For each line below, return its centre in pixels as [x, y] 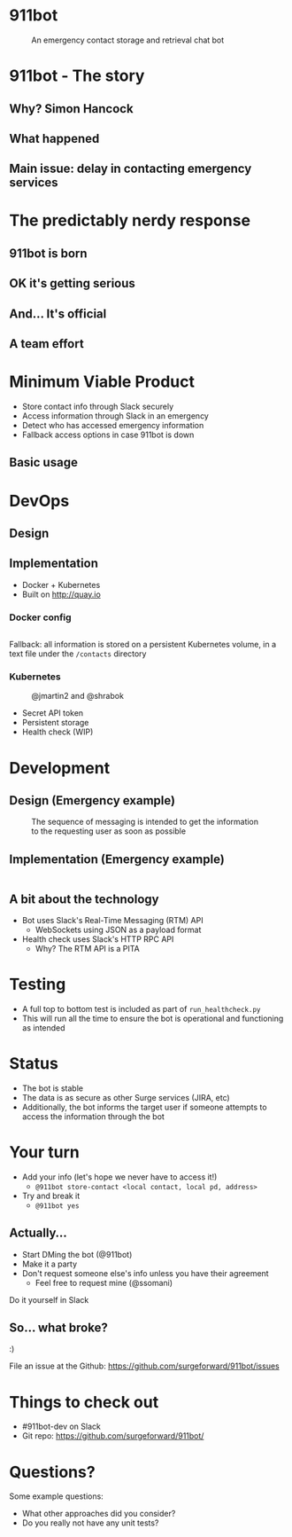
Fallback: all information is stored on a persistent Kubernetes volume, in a [143, 645]
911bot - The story [77, 76]
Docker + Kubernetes [61, 584]
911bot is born [48, 253]
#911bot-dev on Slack [61, 1427]
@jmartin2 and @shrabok [77, 696]
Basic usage [43, 463]
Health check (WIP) [58, 732]
